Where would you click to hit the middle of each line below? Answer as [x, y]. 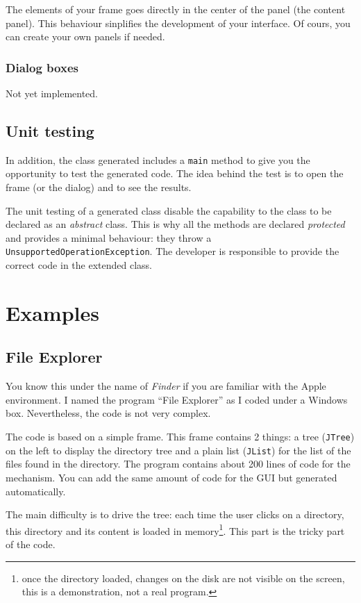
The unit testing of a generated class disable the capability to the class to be [169, 210]
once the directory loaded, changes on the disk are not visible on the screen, [183, 578]
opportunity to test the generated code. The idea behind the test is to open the [175, 173]
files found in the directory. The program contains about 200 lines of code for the [178, 464]
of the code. [31, 544]
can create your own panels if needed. [85, 36]
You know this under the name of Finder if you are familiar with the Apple [166, 386]
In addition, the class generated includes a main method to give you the [158, 159]
